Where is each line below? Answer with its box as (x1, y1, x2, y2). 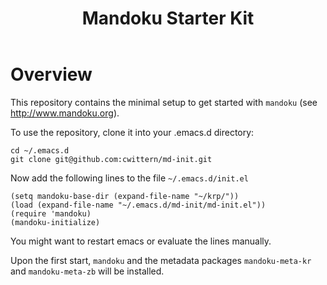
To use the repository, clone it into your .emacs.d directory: (10, 126, 255, 138)
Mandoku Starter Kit (81, 7, 255, 30)
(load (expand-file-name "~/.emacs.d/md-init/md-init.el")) (10, 200, 267, 210)
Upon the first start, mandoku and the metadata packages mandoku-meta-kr (10, 254, 312, 266)
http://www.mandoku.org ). (10, 107, 120, 119)
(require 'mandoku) (10, 208, 92, 219)
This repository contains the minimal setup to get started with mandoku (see (10, 96, 318, 108)
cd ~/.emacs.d (10, 145, 70, 156)
